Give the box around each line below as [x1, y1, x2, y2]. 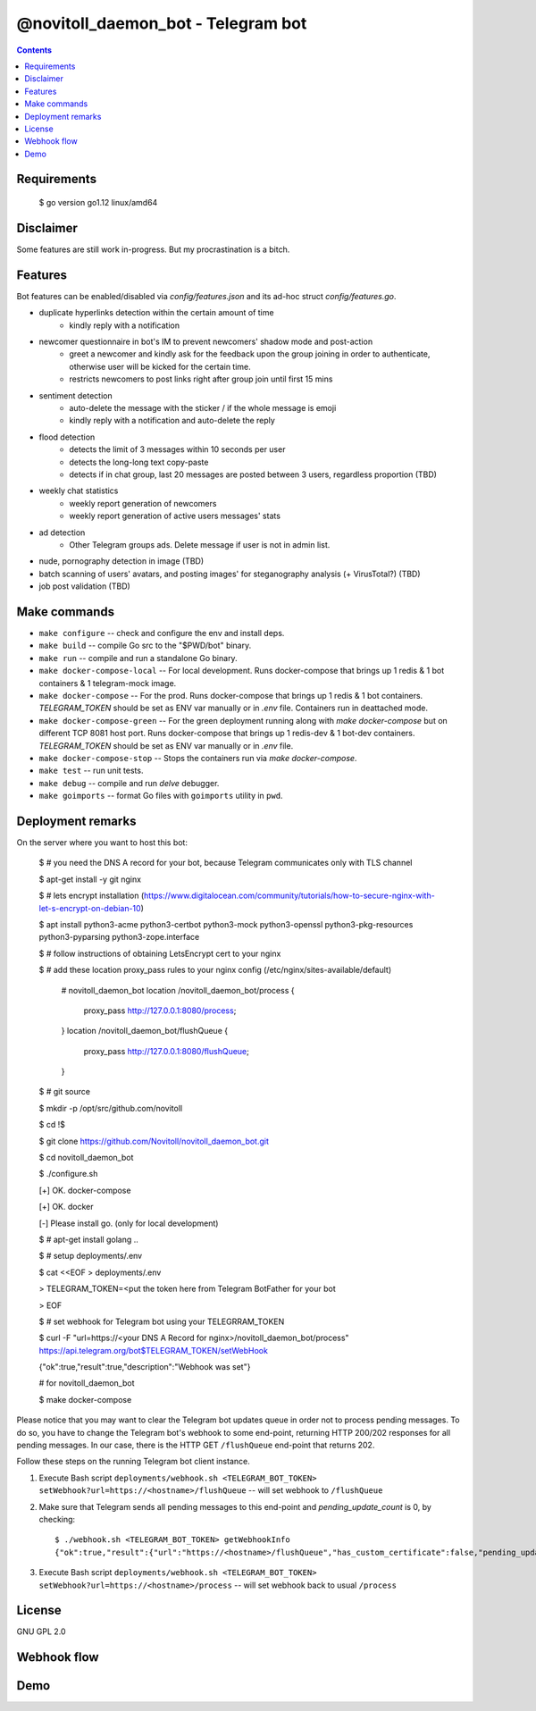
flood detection [38, 432, 96, 442]
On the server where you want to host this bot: [16, 836, 188, 848]
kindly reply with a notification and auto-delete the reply [69, 415, 276, 426]
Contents [16, 45, 53, 55]
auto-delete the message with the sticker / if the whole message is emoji [69, 403, 337, 414]
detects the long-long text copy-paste [69, 457, 209, 467]
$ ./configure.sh [38, 1169, 98, 1179]
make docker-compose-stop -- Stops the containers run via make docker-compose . [38, 752, 357, 763]
